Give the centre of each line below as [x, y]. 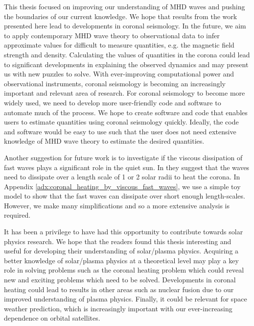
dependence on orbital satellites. [52, 318]
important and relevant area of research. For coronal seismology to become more [125, 93]
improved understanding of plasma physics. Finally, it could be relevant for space [126, 299]
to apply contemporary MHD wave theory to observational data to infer [112, 35]
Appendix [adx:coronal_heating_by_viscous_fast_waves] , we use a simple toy [122, 186]
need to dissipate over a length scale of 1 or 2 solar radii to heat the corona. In [122, 177]
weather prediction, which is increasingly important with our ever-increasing [118, 308]
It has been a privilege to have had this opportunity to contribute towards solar [124, 232]
